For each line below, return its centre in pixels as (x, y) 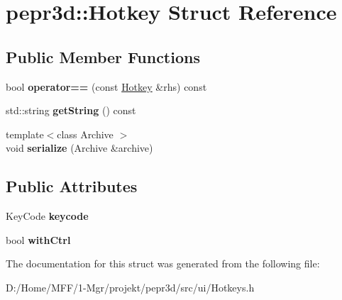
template (25, 134)
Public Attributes (72, 186)
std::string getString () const (71, 110)
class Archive (85, 134)
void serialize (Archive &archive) (79, 148)
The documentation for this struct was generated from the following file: (163, 263)
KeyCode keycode (47, 216)
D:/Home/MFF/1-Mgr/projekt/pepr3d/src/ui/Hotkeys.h (130, 287)
